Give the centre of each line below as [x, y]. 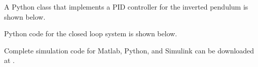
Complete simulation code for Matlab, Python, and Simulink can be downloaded [129, 50]
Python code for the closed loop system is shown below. [91, 33]
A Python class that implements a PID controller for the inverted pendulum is [126, 7]
